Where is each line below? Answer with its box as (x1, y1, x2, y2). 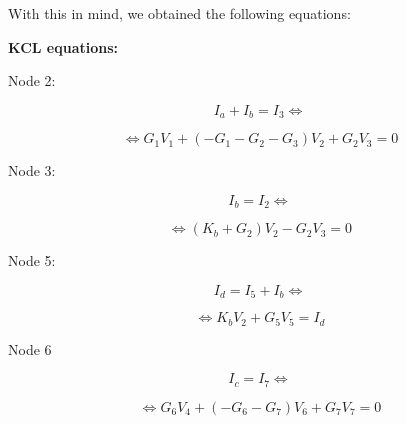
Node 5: (8, 250, 56, 271)
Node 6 (8, 338, 52, 359)
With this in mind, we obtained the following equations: (8, 3, 351, 23)
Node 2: (8, 70, 56, 91)
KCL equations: (8, 36, 119, 57)
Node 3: (8, 160, 56, 181)
